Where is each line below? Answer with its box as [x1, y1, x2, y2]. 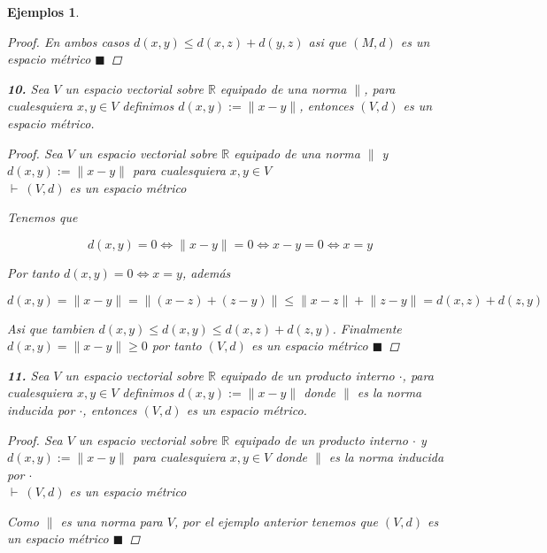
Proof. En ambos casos [7, 32, 129, 50]
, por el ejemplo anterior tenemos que [173, 511, 378, 530]
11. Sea [7, 365, 50, 384]
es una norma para [60, 511, 163, 530]
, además [181, 263, 231, 281]
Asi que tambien [7, 319, 95, 337]
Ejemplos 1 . [7, 3, 80, 20]
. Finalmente [332, 319, 402, 337]
